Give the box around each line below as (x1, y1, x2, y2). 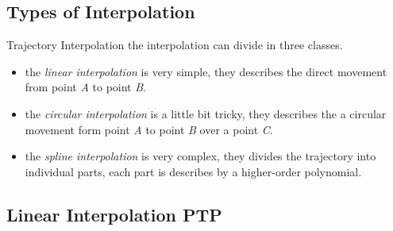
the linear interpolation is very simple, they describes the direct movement (25, 63, 387, 79)
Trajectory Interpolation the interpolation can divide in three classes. (6, 37, 343, 53)
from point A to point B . (25, 79, 146, 95)
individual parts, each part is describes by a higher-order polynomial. (25, 163, 362, 179)
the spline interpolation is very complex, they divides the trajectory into (25, 148, 376, 164)
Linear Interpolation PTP (6, 202, 222, 226)
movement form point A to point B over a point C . (25, 121, 273, 137)
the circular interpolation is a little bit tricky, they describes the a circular (25, 105, 387, 121)
